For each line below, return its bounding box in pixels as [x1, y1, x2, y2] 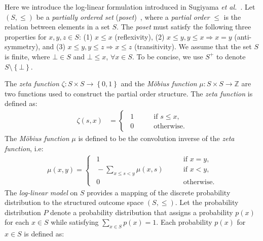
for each [5, 217, 29, 227]
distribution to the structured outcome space [5, 197, 144, 208]
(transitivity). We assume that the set [134, 41, 252, 52]
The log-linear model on [5, 187, 78, 197]
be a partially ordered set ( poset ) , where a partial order [36, 11, 210, 22]
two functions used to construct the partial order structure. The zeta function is [5, 88, 253, 98]
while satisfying [51, 217, 99, 227]
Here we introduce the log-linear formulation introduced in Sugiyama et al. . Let [5, 2, 255, 12]
